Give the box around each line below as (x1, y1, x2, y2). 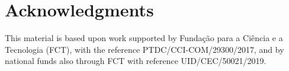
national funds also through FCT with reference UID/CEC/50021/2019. (5, 55, 266, 67)
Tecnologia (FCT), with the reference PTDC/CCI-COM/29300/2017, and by (5, 43, 284, 55)
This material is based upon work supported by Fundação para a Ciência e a (5, 32, 283, 44)
